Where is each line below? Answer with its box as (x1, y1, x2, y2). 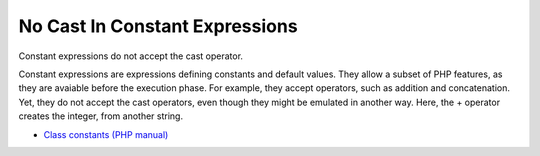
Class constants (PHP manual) (43, 128, 169, 140)
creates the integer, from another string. (18, 110, 184, 122)
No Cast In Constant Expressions (18, 15, 299, 37)
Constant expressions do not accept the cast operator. (18, 50, 244, 62)
